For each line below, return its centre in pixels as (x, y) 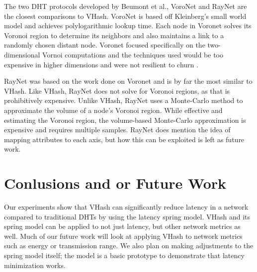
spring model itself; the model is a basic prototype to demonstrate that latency (124, 255)
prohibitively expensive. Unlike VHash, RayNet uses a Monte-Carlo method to (124, 100)
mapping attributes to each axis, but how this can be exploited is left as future (124, 139)
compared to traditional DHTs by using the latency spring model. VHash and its (127, 216)
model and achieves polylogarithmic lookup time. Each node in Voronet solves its (128, 26)
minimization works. (35, 265)
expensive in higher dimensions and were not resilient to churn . (101, 64)
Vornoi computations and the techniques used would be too (133, 54)
